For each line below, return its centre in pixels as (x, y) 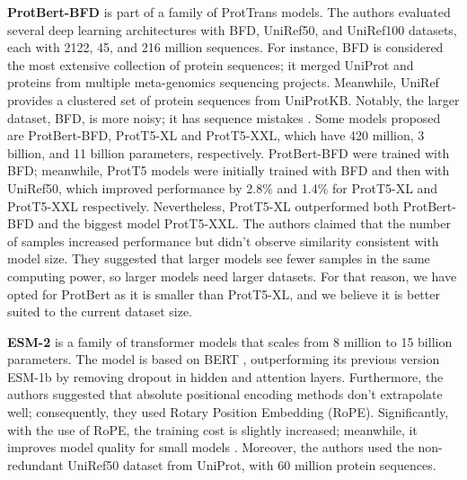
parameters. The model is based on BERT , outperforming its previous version (224, 359)
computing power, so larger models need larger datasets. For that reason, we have (232, 276)
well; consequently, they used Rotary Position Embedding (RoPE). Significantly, (228, 412)
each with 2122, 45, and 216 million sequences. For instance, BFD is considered (225, 47)
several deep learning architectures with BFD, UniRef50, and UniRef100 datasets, (232, 29)
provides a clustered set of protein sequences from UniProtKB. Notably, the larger (233, 99)
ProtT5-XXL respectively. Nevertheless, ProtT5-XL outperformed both (203, 205)
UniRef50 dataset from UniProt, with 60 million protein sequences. (252, 464)
